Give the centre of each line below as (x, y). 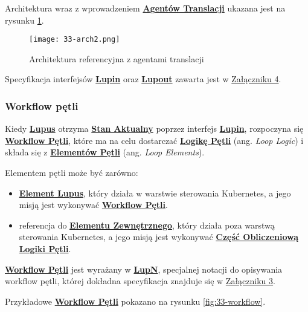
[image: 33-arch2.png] (75, 40)
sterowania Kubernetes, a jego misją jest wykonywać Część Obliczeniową (159, 237)
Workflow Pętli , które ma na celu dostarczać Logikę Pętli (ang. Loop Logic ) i (154, 140)
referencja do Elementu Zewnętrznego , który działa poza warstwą (147, 225)
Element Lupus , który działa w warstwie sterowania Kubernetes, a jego (155, 193)
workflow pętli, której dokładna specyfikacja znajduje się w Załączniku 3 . (140, 281)
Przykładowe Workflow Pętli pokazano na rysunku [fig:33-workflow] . (135, 301)
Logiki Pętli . (45, 249)
